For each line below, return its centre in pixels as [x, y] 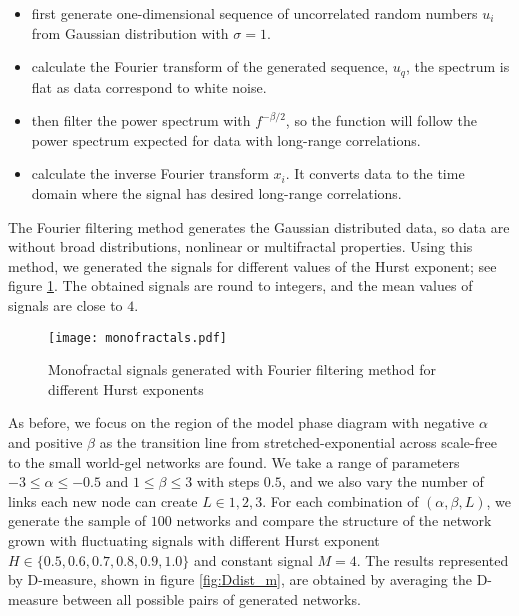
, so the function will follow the [381, 120]
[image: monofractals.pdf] [137, 337]
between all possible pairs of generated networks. [211, 598]
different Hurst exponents [126, 388]
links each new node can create [103, 500]
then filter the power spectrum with [141, 120]
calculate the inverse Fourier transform [150, 173]
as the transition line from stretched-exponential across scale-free [298, 442]
